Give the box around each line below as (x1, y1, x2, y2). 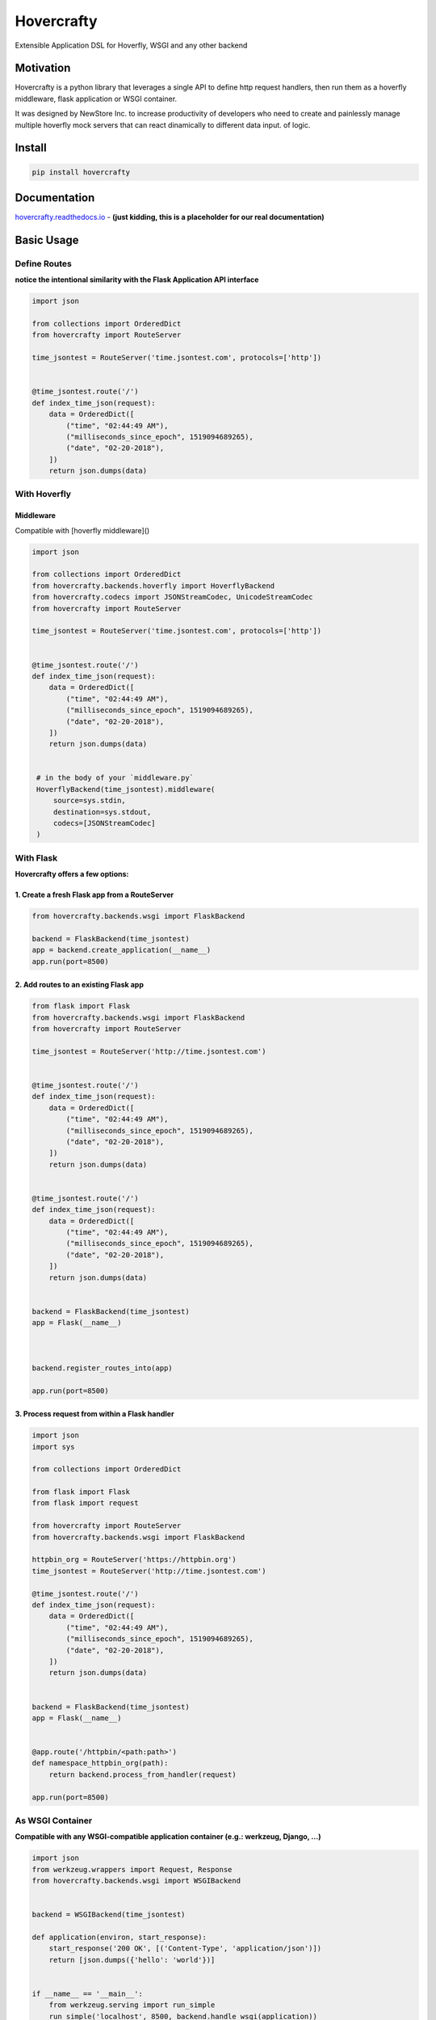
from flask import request (31, 1499, 139, 1508)
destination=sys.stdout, (52, 807, 152, 816)
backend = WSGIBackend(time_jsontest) (31, 1910, 186, 1919)
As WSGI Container (15, 1815, 93, 1826)
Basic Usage (15, 233, 79, 246)
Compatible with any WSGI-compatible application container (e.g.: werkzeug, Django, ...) (15, 1832, 321, 1841)
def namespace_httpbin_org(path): (31, 1758, 169, 1768)
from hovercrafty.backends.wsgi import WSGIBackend (31, 1876, 241, 1886)
